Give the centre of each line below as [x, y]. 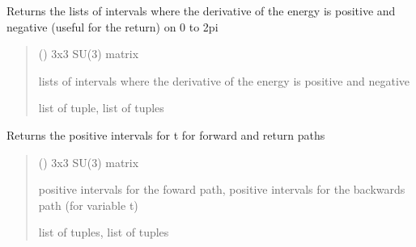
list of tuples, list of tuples [104, 232]
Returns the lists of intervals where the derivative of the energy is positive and [201, 10]
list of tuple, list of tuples [101, 108]
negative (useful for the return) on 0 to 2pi [112, 26]
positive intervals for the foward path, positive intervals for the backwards [222, 189]
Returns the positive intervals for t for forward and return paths [166, 134]
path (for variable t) [88, 205]
